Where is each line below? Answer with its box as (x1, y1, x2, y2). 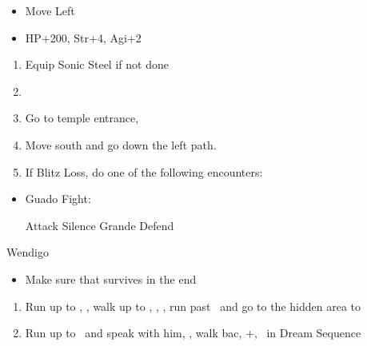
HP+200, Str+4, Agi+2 (25, 29, 142, 46)
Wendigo (6, 244, 49, 260)
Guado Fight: (25, 190, 91, 207)
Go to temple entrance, (25, 109, 139, 126)
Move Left (25, 2, 75, 18)
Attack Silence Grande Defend (25, 217, 174, 233)
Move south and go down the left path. (25, 136, 217, 153)
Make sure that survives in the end (25, 270, 197, 287)
